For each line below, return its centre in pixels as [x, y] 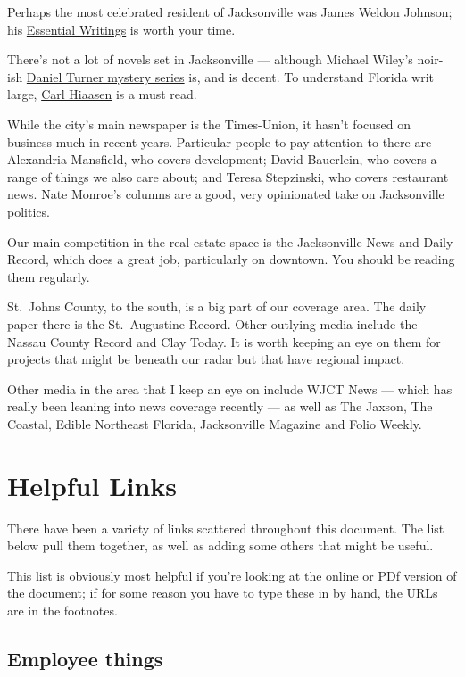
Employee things [85, 658]
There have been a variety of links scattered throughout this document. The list [226, 528]
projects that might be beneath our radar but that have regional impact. [206, 359]
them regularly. [49, 276]
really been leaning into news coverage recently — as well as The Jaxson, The [220, 406]
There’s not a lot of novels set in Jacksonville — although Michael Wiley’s [210, 59]
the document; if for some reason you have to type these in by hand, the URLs [223, 593]
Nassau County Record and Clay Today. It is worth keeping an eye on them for [224, 341]
